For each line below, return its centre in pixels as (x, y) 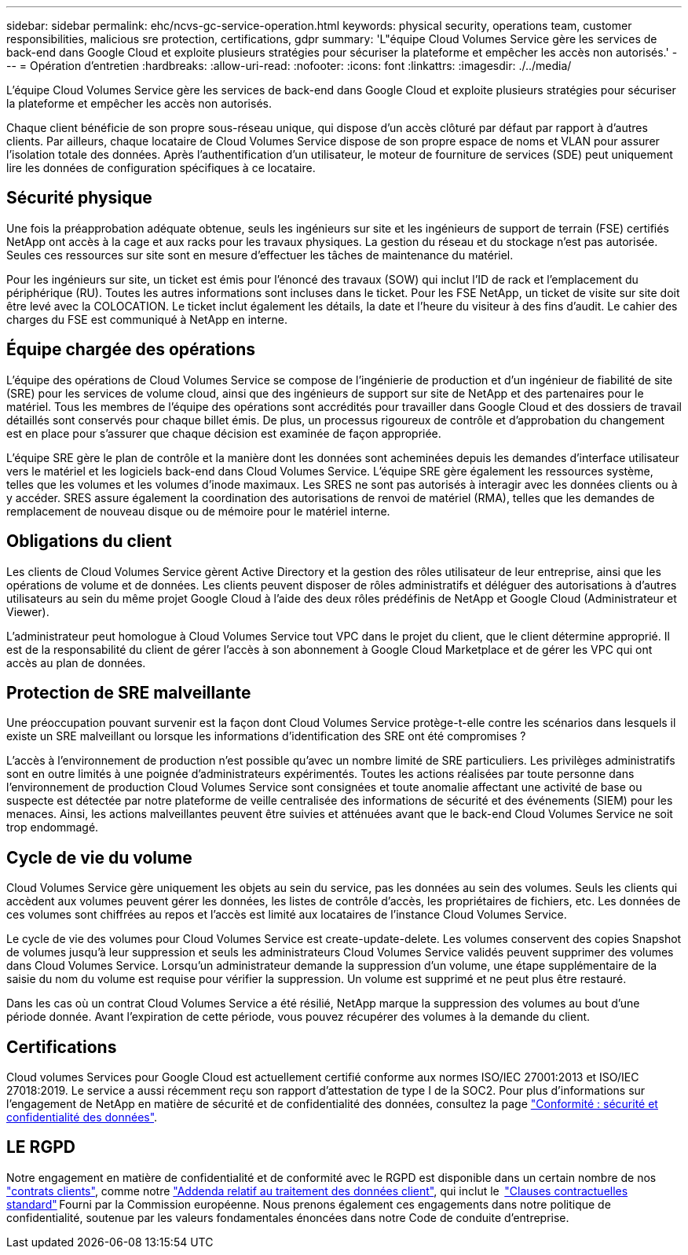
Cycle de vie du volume (99, 857)
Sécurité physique (79, 198)
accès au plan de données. (76, 662)
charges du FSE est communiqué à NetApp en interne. (147, 319)
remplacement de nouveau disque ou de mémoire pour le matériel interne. (198, 511)
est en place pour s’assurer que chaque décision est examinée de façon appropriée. (224, 433)
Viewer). (28, 611)
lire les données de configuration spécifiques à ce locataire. (161, 168)
